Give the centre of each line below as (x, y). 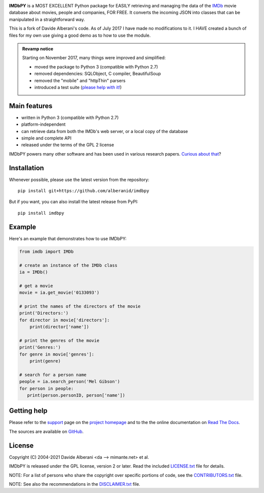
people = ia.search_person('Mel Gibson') (70, 382)
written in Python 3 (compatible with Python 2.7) (70, 117)
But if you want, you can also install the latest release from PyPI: (74, 202)
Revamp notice (38, 48)
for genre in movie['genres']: (57, 354)
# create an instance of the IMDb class (68, 265)
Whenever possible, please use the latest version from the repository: (79, 179)
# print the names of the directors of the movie (80, 306)
